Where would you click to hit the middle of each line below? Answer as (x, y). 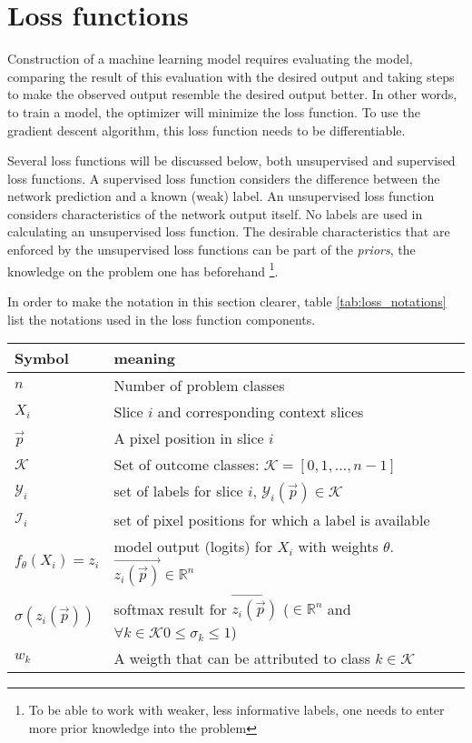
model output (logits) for (193, 547)
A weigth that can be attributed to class (242, 658)
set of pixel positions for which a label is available (272, 520)
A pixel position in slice (189, 438)
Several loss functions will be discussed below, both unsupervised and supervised (231, 161)
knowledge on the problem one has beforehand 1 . (143, 269)
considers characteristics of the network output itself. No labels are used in (215, 213)
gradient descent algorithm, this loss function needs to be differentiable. (206, 130)
